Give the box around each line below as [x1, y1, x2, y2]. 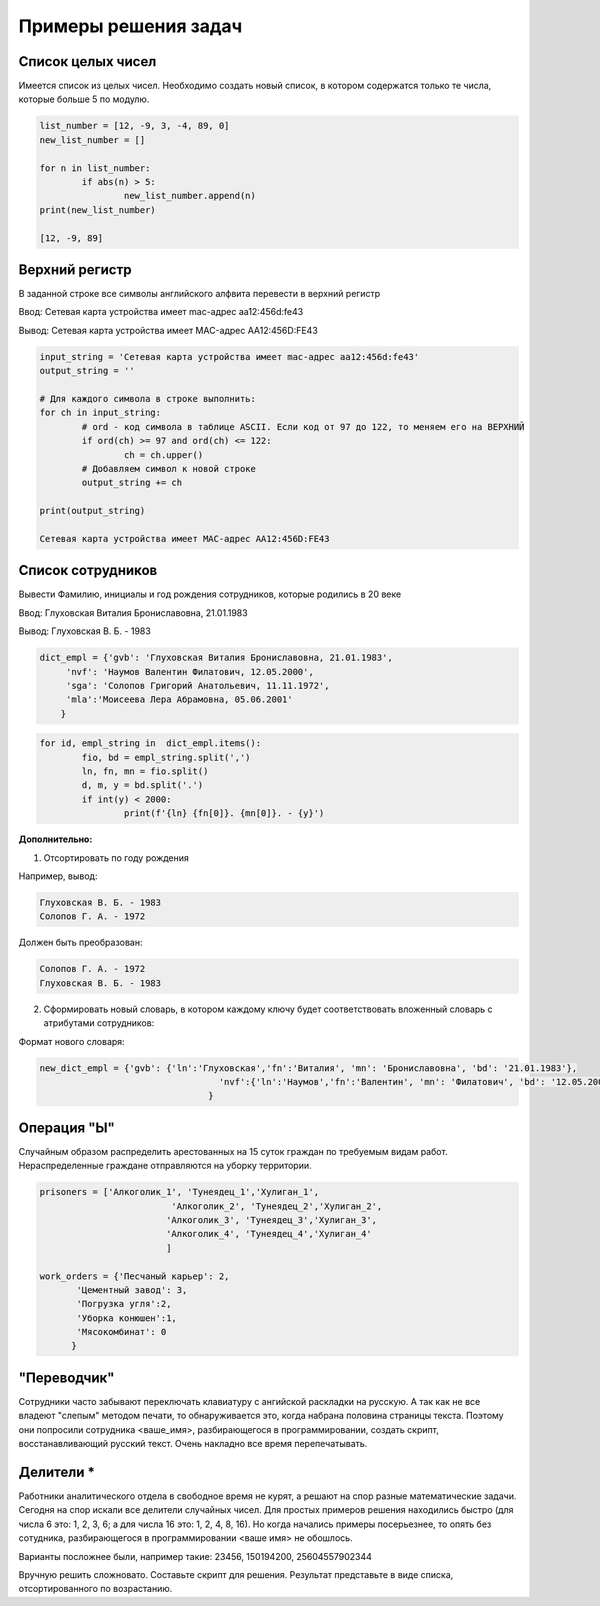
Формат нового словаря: [18, 1035, 125, 1047]
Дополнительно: [18, 833, 93, 845]
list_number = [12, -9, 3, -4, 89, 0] [39, 120, 230, 132]
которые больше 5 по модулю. [18, 93, 150, 105]
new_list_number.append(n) [123, 190, 257, 202]
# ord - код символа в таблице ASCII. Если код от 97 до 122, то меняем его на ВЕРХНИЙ [81, 421, 525, 432]
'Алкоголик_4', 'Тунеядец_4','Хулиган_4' [165, 1228, 372, 1240]
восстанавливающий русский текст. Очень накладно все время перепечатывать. [18, 1438, 368, 1450]
